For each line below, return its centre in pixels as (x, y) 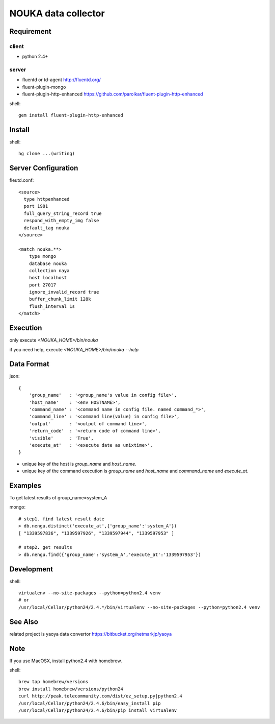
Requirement (31, 31)
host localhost (48, 278)
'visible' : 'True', (61, 438)
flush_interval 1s (52, 306)
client (17, 46)
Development (31, 569)
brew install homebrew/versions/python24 (71, 689)
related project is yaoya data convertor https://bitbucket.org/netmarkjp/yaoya (91, 634)
